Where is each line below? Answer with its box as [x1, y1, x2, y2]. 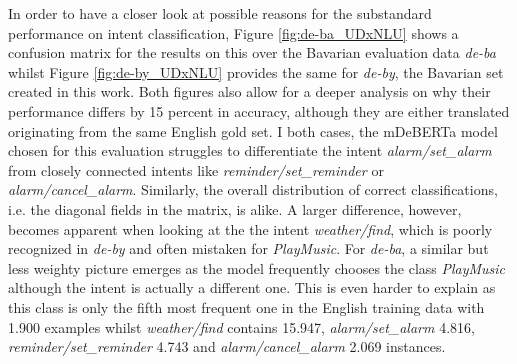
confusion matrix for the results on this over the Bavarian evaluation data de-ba [8, 42, 496, 63]
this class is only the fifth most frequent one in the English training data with [8, 296, 485, 317]
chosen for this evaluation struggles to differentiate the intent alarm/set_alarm [8, 140, 492, 161]
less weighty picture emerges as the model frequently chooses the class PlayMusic [8, 257, 506, 278]
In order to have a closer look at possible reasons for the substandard [8, 3, 432, 23]
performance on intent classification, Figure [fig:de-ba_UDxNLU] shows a [8, 22, 459, 43]
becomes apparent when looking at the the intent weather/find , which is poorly [8, 218, 493, 239]
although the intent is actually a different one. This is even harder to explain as [8, 277, 496, 298]
